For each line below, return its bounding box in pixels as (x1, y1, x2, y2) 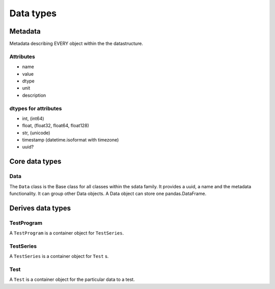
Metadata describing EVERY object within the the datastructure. (9, 41, 144, 47)
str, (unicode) (22, 130, 50, 136)
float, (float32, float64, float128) (22, 123, 89, 129)
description (22, 92, 46, 98)
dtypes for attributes (9, 105, 62, 112)
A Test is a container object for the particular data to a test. (9, 276, 135, 282)
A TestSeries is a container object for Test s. (9, 253, 109, 259)
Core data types (9, 157, 62, 166)
